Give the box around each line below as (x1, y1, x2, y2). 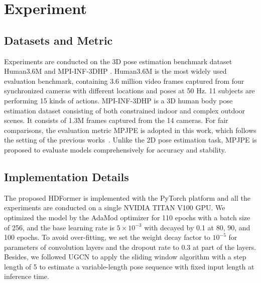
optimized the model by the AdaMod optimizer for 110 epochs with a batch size (4, 212, 250, 222)
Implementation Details (4, 169, 129, 184)
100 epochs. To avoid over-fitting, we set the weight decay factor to (4, 232, 210, 242)
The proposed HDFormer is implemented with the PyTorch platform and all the (4, 192, 250, 203)
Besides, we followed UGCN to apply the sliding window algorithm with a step (4, 251, 246, 262)
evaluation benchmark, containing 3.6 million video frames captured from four (4, 75, 244, 86)
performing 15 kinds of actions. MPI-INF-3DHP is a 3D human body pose (4, 95, 233, 105)
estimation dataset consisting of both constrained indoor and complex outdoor (4, 105, 245, 115)
